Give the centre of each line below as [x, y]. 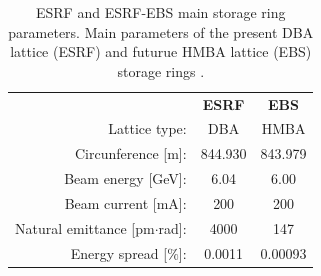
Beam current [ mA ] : [125, 203]
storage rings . [161, 70]
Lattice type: [147, 128]
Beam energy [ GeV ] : [125, 178]
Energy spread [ [119, 252]
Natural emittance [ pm [85, 227]
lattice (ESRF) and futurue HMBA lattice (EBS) [161, 51]
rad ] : [172, 227]
